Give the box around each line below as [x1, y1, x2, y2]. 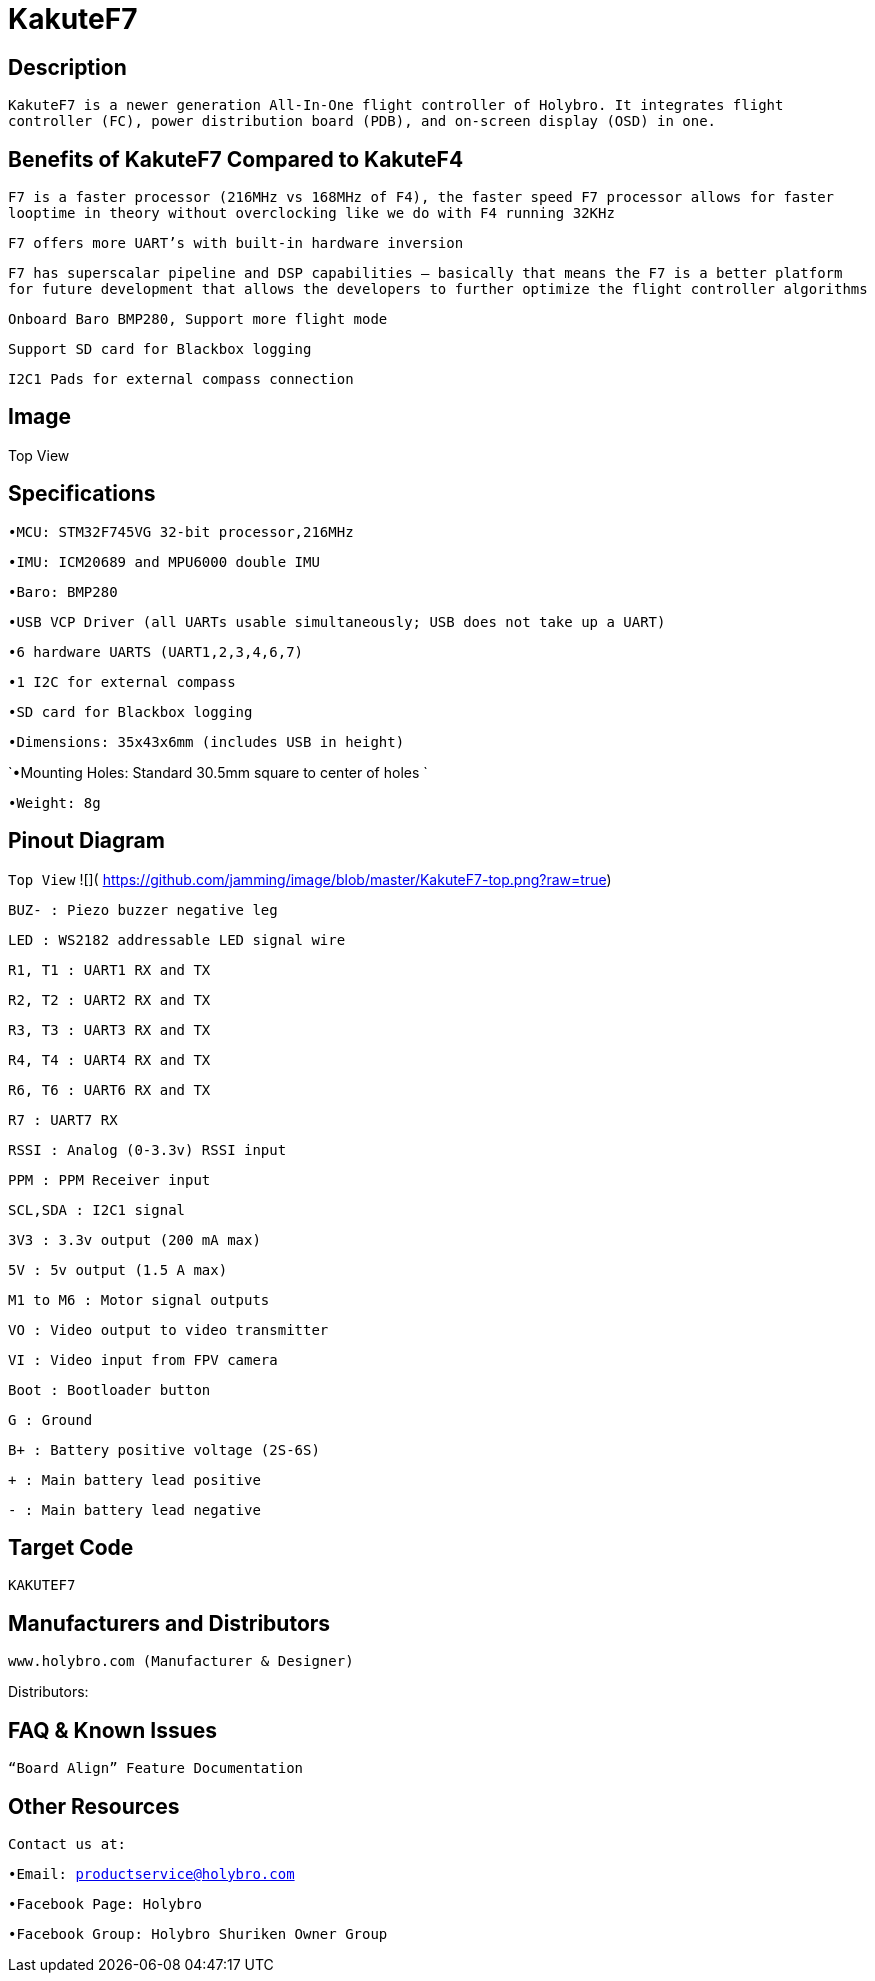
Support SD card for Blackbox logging [8, 341, 312, 358]
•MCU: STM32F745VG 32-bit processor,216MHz [8, 523, 354, 540]
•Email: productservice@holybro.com [8, 1865, 295, 1882]
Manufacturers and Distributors [8, 1610, 331, 1636]
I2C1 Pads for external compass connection [8, 371, 354, 388]
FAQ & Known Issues [8, 1717, 218, 1743]
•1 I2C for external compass [8, 673, 236, 690]
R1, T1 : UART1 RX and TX [8, 961, 211, 978]
